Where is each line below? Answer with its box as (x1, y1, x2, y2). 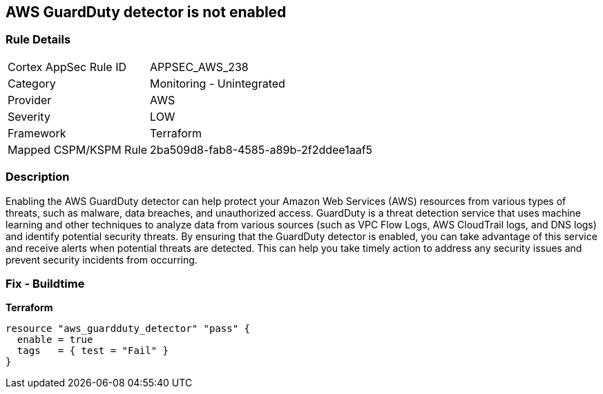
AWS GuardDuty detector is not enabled (6, 3, 287, 21)
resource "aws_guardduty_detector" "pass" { (6, 323, 251, 335)
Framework (8, 126, 66, 140)
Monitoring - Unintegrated (150, 76, 285, 90)
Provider (8, 92, 52, 107)
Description (6, 170, 70, 184)
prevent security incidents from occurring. (6, 253, 198, 266)
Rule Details (6, 32, 71, 47)
